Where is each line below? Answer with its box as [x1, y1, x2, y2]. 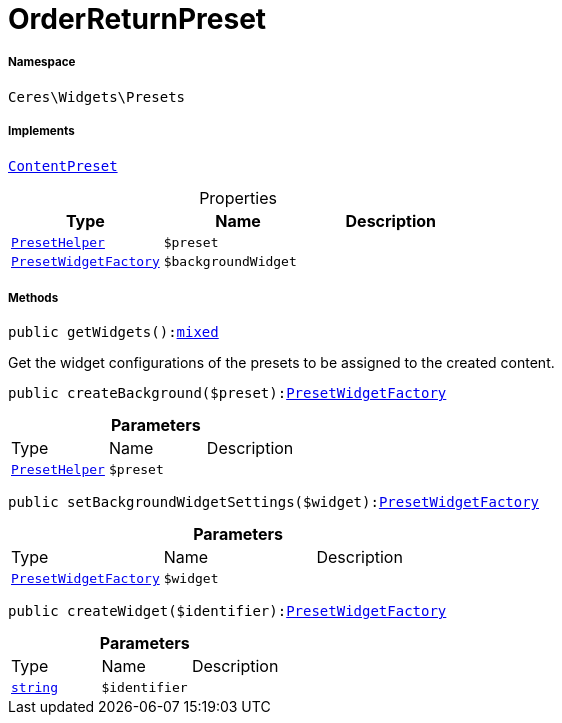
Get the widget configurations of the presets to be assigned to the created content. [8, 354, 555, 372]
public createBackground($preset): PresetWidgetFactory [8, 385, 447, 402]
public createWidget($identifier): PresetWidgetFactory [8, 603, 447, 620]
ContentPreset [8, 157, 118, 174]
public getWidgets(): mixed [8, 324, 219, 341]
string [11, 680, 58, 696]
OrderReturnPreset [8, 2, 267, 36]
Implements [8, 124, 75, 139]
